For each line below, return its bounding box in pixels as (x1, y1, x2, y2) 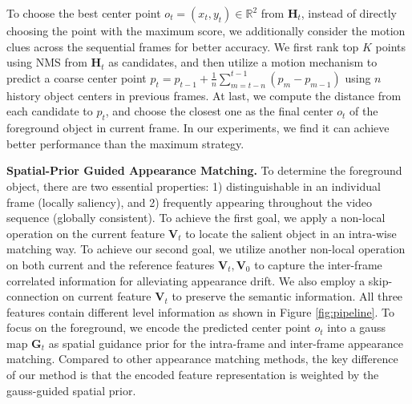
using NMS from (6, 54, 87, 71)
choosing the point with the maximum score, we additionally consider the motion (6, 22, 406, 38)
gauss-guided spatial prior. (6, 382, 136, 398)
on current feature (62, 288, 151, 305)
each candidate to (6, 103, 93, 119)
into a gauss (327, 319, 386, 336)
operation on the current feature (6, 224, 165, 241)
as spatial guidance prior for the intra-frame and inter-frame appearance (48, 334, 404, 351)
